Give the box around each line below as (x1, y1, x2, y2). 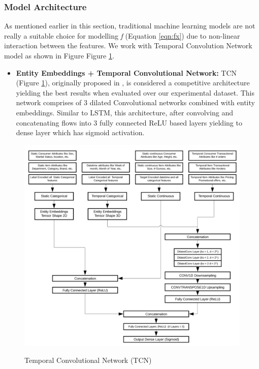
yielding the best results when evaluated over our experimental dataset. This (16, 87, 254, 98)
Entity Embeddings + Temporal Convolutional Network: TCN (16, 67, 237, 78)
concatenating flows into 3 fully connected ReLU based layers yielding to (16, 117, 242, 128)
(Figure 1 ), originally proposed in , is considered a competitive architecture (16, 77, 250, 88)
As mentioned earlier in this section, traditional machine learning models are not (4, 20, 255, 31)
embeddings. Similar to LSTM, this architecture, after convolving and (16, 107, 233, 117)
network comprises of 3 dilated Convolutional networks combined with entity (16, 97, 255, 108)
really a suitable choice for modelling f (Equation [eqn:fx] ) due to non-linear (4, 30, 240, 41)
